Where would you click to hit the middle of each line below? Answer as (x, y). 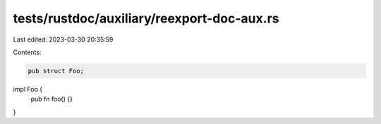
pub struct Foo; (56, 71)
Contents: (27, 52)
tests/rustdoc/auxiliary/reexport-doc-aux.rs (146, 18)
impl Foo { (28, 89)
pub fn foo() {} (52, 99)
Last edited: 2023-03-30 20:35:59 (63, 39)
